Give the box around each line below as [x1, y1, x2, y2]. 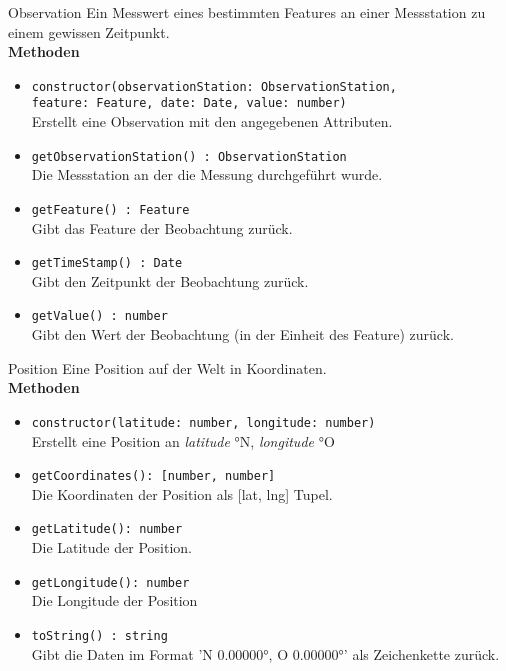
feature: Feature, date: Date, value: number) [31, 96, 347, 111]
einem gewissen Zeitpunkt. [8, 21, 170, 42]
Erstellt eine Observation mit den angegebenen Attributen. [31, 111, 393, 132]
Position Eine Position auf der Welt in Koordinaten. [8, 357, 327, 378]
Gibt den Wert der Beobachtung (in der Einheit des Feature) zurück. [31, 324, 454, 345]
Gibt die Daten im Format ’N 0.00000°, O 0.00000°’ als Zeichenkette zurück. [31, 643, 500, 664]
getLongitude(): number [31, 575, 190, 590]
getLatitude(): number [31, 522, 183, 537]
